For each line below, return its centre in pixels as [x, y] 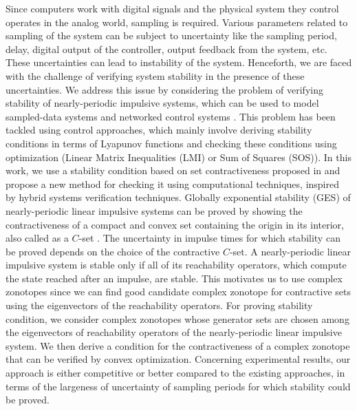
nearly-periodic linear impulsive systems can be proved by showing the [154, 210]
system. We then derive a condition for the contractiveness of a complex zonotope [178, 345]
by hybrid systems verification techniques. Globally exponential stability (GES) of [178, 197]
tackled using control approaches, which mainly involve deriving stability [159, 130]
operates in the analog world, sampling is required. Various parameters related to [177, 22]
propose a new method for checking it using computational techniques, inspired [172, 183]
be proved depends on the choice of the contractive [113, 251]
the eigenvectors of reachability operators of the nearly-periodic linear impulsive [174, 332]
